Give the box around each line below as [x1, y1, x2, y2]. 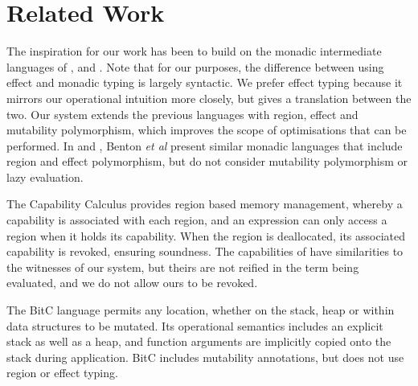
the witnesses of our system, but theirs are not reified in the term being [6, 258, 359, 275]
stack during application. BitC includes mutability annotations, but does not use [6, 348, 404, 365]
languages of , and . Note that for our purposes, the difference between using [6, 58, 384, 75]
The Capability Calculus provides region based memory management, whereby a [6, 195, 403, 212]
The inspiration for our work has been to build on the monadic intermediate [6, 43, 382, 60]
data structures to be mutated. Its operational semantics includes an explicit [6, 317, 383, 334]
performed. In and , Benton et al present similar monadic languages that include [6, 137, 403, 154]
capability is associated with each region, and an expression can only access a [6, 211, 387, 228]
